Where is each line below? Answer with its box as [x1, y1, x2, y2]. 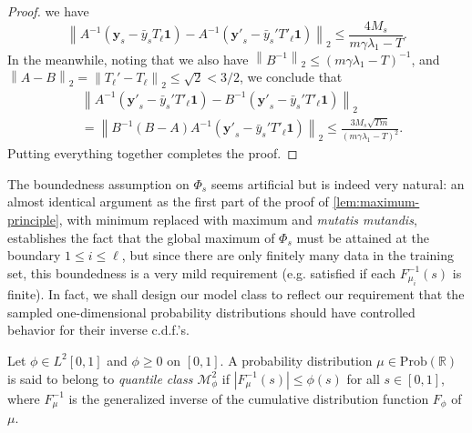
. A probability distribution [220, 350, 373, 369]
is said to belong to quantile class [7, 368, 193, 388]
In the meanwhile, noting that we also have [7, 49, 249, 68]
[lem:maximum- [333, 192, 420, 211]
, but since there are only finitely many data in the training [121, 246, 455, 265]
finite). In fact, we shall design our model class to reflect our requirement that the [7, 285, 465, 304]
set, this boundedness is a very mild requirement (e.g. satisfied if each [7, 263, 396, 282]
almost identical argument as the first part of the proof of [7, 192, 329, 211]
